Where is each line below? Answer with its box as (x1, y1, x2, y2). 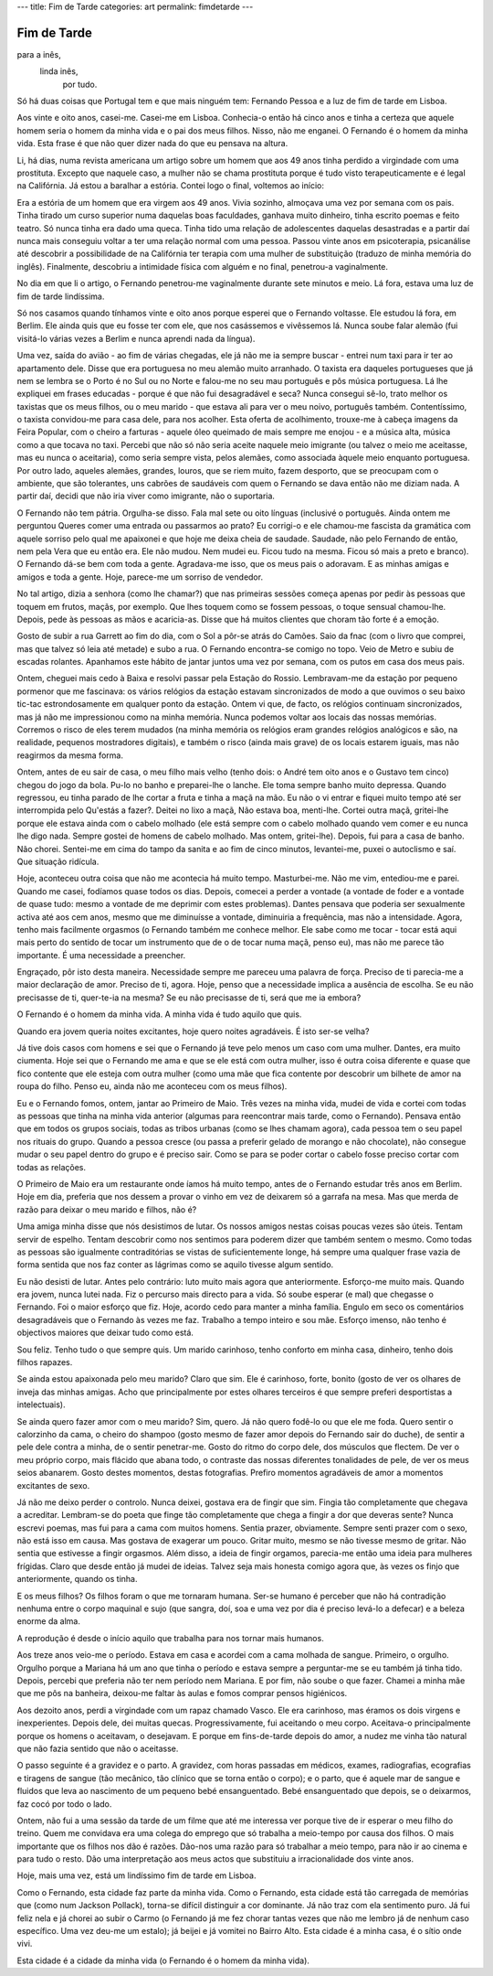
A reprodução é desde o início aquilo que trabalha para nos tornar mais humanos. (16, 1632, 324, 1643)
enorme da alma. (16, 1616, 81, 1627)
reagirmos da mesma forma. (16, 750, 123, 761)
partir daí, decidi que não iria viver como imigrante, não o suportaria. (16, 490, 276, 502)
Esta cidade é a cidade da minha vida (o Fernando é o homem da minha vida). (16, 1955, 310, 1966)
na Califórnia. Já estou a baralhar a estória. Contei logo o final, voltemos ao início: (16, 180, 324, 191)
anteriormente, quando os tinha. (16, 1574, 138, 1585)
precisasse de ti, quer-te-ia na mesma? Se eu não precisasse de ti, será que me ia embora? (16, 992, 362, 1003)
